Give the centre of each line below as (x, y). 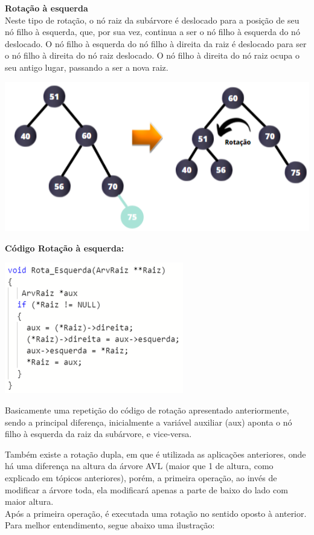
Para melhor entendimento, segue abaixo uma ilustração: (110, 525)
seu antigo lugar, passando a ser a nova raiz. (87, 67)
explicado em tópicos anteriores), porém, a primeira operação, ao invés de (141, 477)
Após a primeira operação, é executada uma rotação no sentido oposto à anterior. (156, 513)
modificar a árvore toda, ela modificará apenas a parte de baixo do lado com (146, 489)
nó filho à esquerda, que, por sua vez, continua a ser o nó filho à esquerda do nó (152, 32)
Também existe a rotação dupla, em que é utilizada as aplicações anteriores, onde (155, 454)
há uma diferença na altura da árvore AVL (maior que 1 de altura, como (139, 466)
